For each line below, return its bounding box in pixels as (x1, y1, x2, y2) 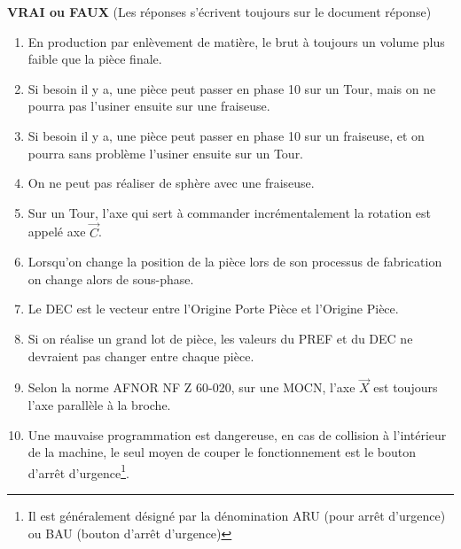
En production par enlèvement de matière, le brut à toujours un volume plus (27, 32, 445, 50)
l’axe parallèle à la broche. (27, 395, 171, 414)
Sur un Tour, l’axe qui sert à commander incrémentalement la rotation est (27, 203, 432, 221)
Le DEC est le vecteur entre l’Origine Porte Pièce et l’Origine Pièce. (27, 299, 399, 318)
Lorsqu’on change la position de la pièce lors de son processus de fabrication (27, 252, 442, 271)
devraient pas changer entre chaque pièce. (27, 346, 254, 365)
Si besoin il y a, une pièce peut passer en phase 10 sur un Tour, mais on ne (27, 79, 436, 97)
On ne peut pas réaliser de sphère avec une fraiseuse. (27, 174, 315, 192)
